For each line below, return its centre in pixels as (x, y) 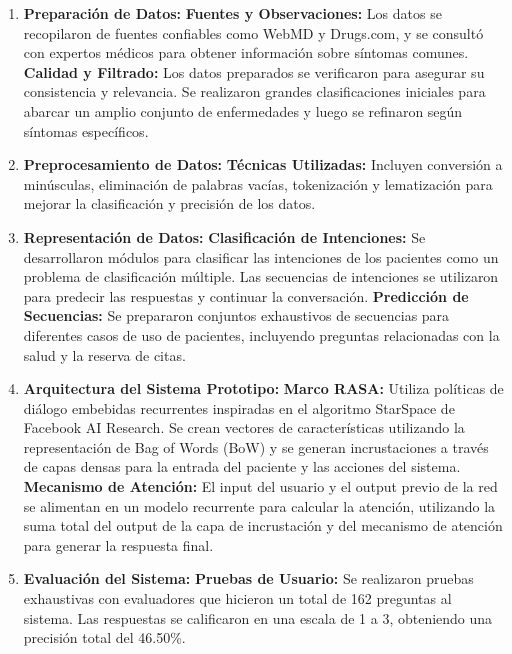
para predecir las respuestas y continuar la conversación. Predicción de (246, 295)
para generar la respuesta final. (118, 544)
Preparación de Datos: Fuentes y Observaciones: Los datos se (232, 13)
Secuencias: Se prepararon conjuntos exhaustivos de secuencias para (236, 315)
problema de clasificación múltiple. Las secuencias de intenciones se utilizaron (261, 276)
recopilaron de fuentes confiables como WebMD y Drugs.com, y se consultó (253, 32)
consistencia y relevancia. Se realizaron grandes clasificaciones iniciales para (254, 91)
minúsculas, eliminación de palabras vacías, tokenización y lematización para (258, 183)
